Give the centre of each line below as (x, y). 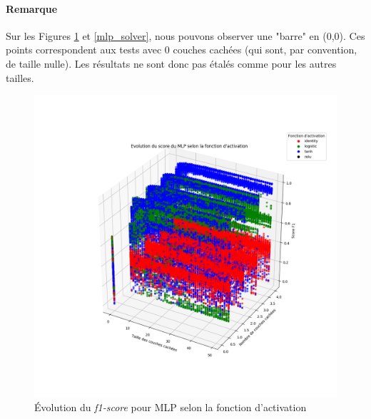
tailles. (20, 77)
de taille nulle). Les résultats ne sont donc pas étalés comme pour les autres (171, 63)
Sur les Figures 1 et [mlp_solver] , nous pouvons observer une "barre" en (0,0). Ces (185, 35)
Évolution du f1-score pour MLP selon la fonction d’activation (171, 407)
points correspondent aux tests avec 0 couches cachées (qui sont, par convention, (182, 50)
